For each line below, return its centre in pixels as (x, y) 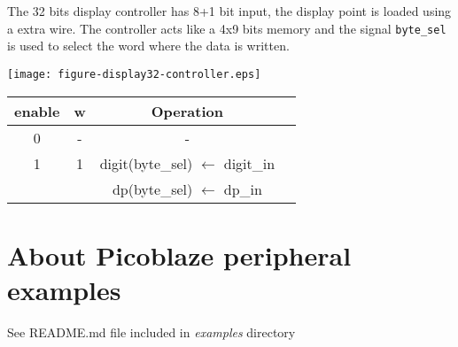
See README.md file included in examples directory (151, 332)
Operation (187, 111)
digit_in (249, 163)
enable (37, 111)
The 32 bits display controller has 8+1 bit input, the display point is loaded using (229, 11)
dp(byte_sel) (152, 189)
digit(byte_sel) (146, 163)
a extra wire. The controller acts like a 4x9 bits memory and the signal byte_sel (227, 28)
